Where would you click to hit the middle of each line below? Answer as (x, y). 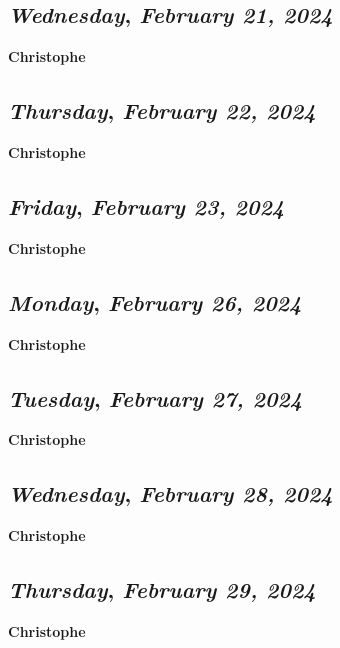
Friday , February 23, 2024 (146, 205)
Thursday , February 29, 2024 (162, 589)
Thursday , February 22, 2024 (162, 110)
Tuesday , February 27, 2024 (155, 397)
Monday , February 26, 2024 (155, 301)
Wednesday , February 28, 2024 (170, 493)
